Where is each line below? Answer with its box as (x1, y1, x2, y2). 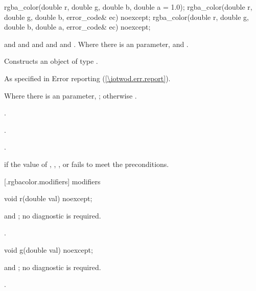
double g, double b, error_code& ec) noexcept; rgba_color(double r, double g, (4, 11, 249, 22)
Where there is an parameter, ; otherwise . (4, 90, 137, 101)
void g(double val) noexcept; (4, 244, 93, 255)
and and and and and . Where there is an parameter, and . (4, 38, 189, 49)
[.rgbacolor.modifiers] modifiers (4, 176, 101, 186)
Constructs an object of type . (4, 56, 98, 66)
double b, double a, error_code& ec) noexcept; (4, 21, 151, 32)
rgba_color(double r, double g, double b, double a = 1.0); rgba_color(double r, (4, 2, 252, 12)
